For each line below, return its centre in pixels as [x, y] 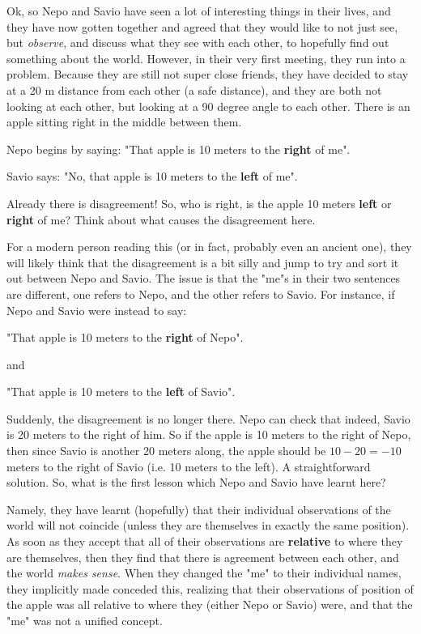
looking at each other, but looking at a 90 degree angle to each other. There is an [208, 106]
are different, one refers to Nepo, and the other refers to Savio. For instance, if [201, 294]
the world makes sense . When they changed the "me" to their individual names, [204, 573]
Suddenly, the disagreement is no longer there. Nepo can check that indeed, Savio [208, 418]
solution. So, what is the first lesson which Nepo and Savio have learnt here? [196, 482]
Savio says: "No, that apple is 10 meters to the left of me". [152, 176]
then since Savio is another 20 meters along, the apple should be [166, 451]
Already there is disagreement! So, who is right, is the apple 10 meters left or [199, 203]
